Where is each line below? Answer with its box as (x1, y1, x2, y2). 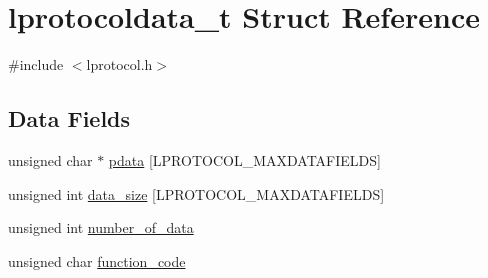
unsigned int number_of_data (8, 217, 194, 238)
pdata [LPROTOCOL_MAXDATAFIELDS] (108, 149, 381, 170)
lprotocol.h (86, 54, 153, 75)
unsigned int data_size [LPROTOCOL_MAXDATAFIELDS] (8, 183, 385, 204)
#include (8, 54, 64, 75)
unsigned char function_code (8, 250, 186, 271)
